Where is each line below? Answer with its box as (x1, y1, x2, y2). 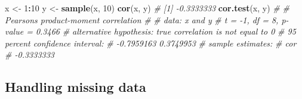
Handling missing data (5, 78, 146, 96)
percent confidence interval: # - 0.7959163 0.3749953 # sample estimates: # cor (5, 36, 297, 49)
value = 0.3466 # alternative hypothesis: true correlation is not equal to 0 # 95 (5, 25, 296, 38)
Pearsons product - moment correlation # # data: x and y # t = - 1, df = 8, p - (5, 13, 289, 26)
